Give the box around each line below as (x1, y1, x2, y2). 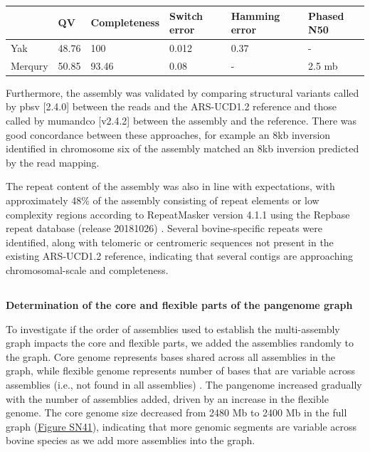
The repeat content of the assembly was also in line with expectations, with (6, 179, 335, 194)
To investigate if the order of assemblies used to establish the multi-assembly (6, 321, 340, 336)
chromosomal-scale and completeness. (6, 263, 169, 277)
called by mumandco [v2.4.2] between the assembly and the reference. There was (6, 113, 357, 128)
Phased (308, 8, 344, 23)
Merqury (11, 58, 48, 73)
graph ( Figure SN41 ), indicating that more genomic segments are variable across (6, 419, 357, 433)
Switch (169, 8, 203, 23)
